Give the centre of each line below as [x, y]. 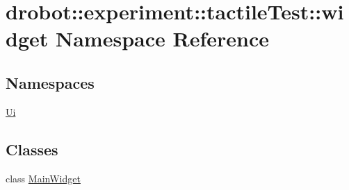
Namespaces [50, 82]
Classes [32, 149]
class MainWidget [43, 178]
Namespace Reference [162, 38]
